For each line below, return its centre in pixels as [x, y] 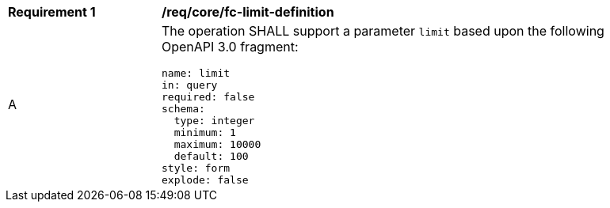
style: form [196, 168]
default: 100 [211, 156]
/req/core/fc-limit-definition [248, 12]
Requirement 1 [52, 12]
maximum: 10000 [217, 144]
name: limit [196, 73]
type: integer [214, 121]
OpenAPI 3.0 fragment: [230, 47]
